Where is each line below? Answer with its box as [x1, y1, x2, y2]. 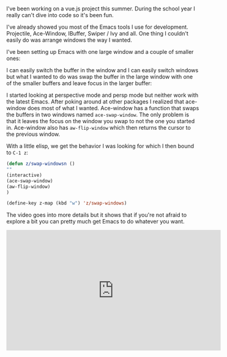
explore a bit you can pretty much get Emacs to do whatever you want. [6, 218, 185, 225]
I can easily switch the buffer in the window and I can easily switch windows [6, 67, 199, 74]
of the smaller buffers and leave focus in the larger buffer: [6, 80, 152, 87]
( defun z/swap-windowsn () [6, 161, 75, 167]
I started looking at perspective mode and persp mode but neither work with [6, 91, 199, 99]
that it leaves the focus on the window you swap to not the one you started [6, 118, 195, 125]
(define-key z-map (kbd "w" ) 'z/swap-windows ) [6, 200, 127, 206]
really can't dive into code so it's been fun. [6, 12, 114, 19]
